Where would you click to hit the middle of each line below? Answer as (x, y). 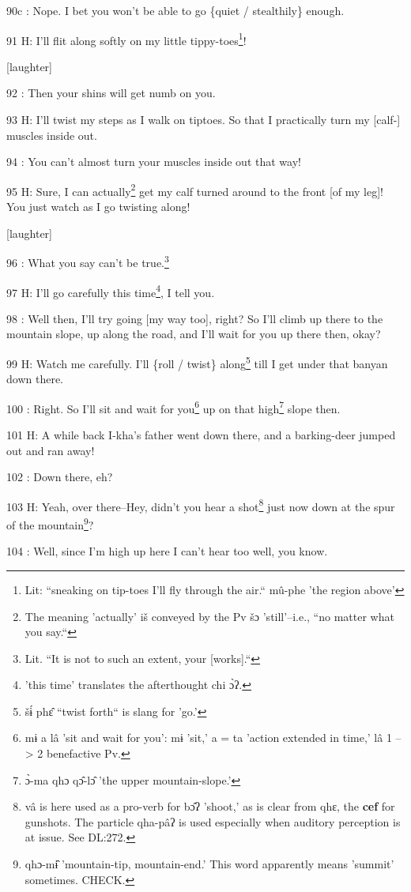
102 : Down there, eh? (60, 477)
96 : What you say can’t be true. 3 (88, 261)
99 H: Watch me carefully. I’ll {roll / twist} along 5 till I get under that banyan (197, 362)
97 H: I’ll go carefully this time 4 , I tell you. (111, 291)
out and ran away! (51, 450)
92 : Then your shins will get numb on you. (111, 93)
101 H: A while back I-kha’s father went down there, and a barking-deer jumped (201, 435)
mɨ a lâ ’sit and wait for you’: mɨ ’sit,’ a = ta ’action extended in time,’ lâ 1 (208, 738)
